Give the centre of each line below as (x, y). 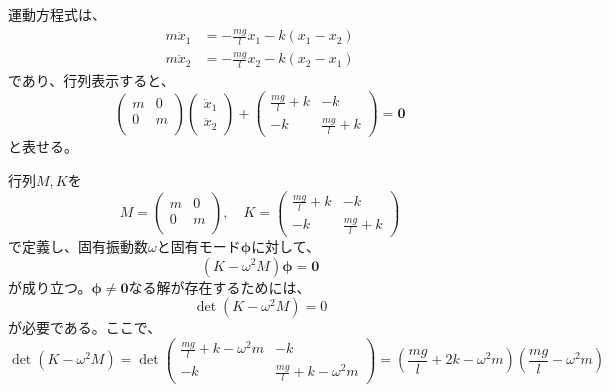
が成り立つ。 (50, 286)
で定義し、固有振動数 (78, 245)
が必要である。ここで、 (85, 327)
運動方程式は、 (57, 14)
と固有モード (198, 245)
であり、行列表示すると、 (91, 80)
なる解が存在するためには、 (219, 286)
